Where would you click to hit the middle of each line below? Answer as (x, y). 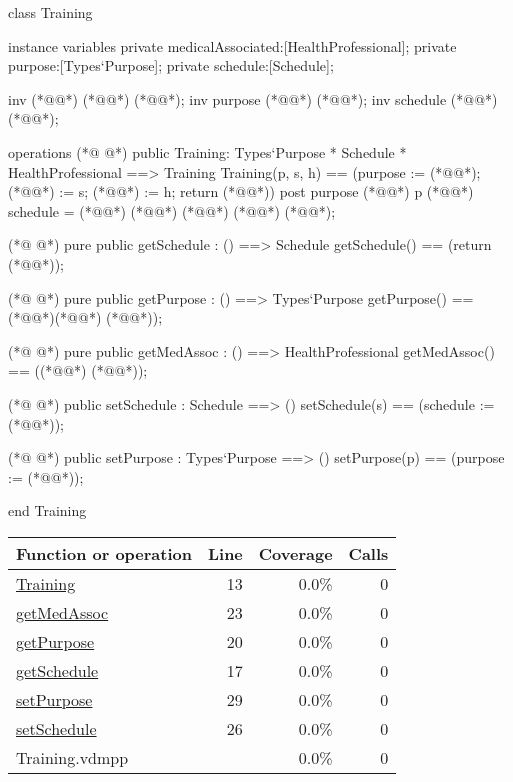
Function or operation (104, 553)
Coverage (295, 553)
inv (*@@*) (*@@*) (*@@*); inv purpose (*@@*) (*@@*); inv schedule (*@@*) (253, 98)
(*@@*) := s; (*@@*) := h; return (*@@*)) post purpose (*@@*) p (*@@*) (241, 191)
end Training (47, 510)
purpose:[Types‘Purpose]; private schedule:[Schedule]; (171, 65)
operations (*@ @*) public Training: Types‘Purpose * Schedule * (207, 151)
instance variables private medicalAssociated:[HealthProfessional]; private (232, 45)
